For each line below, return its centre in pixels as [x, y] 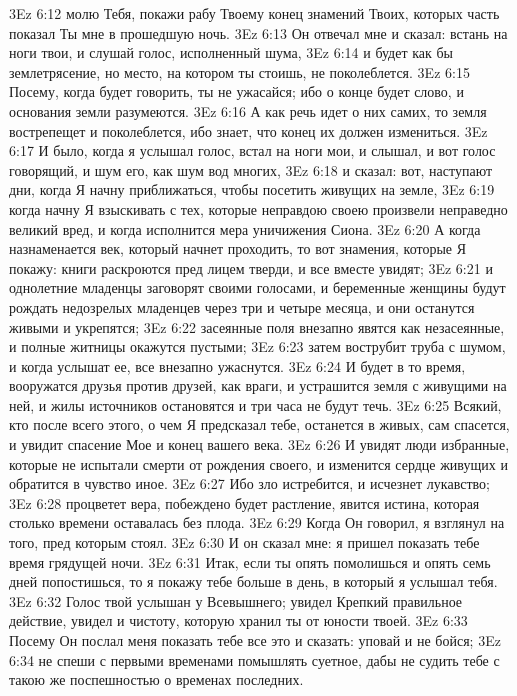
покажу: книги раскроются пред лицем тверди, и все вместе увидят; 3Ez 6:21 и [251, 267]
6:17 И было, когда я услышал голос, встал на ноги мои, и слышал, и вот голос [252, 150]
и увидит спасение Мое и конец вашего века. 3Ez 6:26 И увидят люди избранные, [259, 444]
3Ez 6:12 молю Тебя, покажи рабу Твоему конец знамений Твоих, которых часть [254, 13]
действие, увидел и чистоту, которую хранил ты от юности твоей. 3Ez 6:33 [238, 620]
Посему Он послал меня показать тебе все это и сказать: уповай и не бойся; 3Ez [255, 640]
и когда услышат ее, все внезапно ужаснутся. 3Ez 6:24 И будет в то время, [237, 365]
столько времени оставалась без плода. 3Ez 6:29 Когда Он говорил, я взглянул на [257, 522]
